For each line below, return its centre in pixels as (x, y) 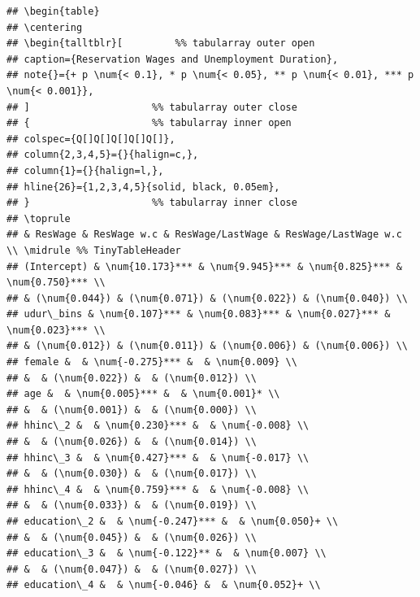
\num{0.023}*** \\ (56, 330)
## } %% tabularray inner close (152, 203)
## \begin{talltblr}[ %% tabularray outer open (161, 44)
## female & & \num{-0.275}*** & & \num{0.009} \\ (152, 362)
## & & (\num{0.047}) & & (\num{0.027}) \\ (132, 569)
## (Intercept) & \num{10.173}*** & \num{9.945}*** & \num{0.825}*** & (204, 266)
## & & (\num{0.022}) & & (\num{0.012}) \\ (132, 378)
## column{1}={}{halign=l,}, (85, 170)
